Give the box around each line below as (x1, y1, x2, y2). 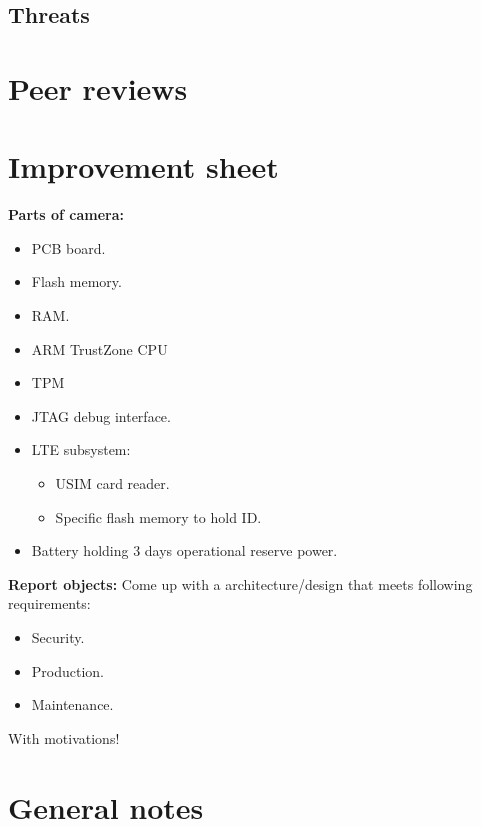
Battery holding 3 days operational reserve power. (31, 540, 338, 561)
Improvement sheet (8, 146, 279, 187)
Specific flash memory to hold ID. (55, 506, 262, 527)
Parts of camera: (8, 204, 125, 225)
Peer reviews (8, 67, 188, 108)
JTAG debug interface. (31, 405, 171, 426)
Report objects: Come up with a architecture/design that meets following (8, 573, 473, 594)
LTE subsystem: (31, 439, 131, 460)
